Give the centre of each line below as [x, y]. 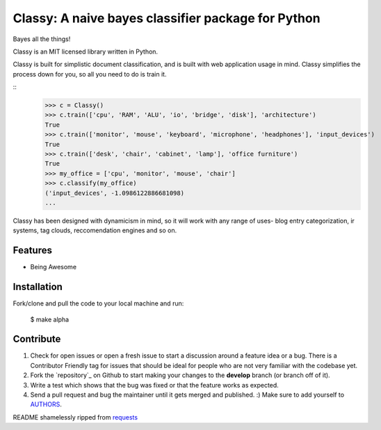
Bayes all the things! [42, 39]
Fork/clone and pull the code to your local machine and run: [98, 303]
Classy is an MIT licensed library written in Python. [86, 51]
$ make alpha [50, 319]
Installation [38, 287]
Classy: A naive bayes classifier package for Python [167, 18]
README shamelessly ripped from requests [75, 417]
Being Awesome [53, 267]
